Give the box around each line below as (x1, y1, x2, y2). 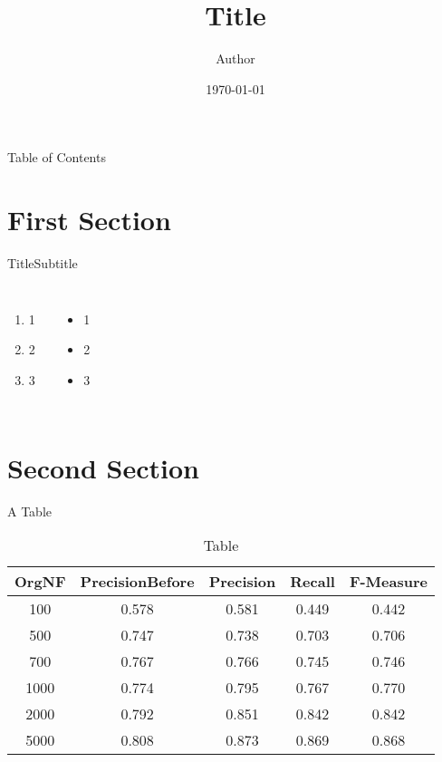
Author (216, 49, 255, 68)
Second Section (7, 449, 199, 486)
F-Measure (349, 571, 428, 593)
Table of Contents (7, 148, 106, 167)
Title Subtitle (7, 254, 78, 273)
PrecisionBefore (80, 571, 195, 593)
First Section (7, 201, 171, 238)
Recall (290, 571, 335, 593)
